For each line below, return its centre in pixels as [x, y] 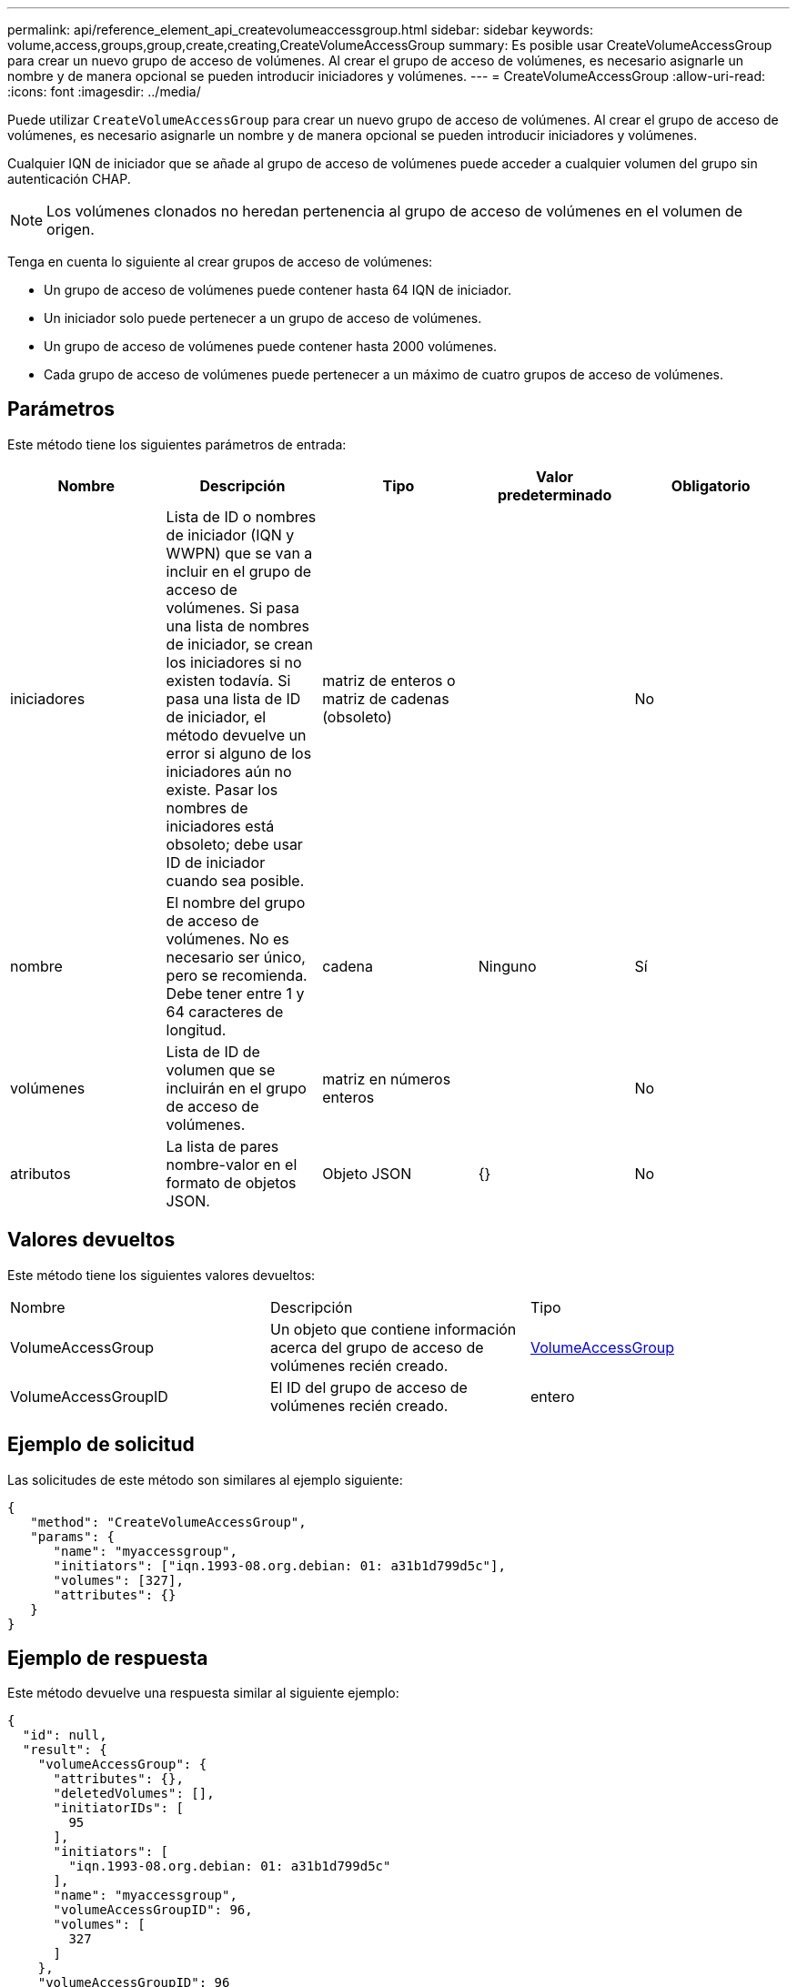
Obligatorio [711, 485]
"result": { [65, 1750]
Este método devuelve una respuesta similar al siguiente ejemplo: [203, 1693]
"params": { [73, 1536]
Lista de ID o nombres [241, 516]
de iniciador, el [216, 716]
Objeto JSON [367, 1173]
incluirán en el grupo [236, 1088]
